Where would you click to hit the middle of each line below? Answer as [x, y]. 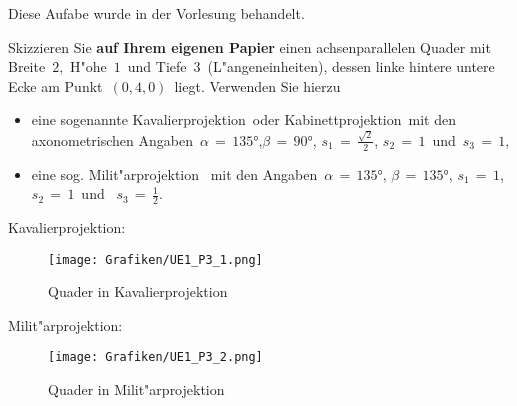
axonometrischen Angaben [112, 139]
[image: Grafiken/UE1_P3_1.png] [155, 259]
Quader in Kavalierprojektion [138, 291]
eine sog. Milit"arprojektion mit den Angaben [174, 173]
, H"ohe [83, 66]
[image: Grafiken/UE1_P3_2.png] [155, 357]
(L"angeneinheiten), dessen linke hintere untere [351, 66]
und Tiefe [157, 66]
